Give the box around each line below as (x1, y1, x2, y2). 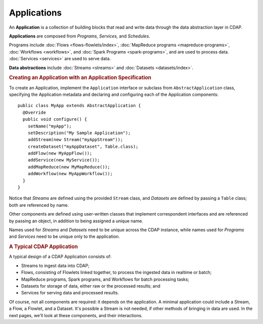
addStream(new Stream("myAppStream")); (27, 137, 123, 143)
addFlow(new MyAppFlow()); (27, 151, 93, 156)
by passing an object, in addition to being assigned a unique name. (9, 218, 143, 224)
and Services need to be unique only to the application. (9, 234, 120, 239)
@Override (22, 109, 46, 115)
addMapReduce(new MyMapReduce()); (27, 164, 111, 170)
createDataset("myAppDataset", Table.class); (27, 144, 139, 149)
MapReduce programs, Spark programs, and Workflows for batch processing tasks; (21, 276, 189, 282)
